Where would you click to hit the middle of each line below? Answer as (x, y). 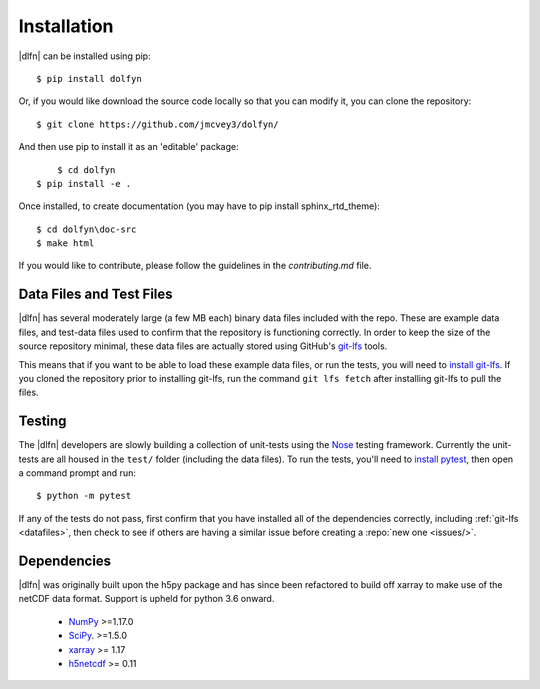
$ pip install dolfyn (89, 78)
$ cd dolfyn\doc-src (86, 229)
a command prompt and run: (77, 473)
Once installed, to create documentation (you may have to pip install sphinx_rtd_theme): (199, 206)
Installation (66, 26)
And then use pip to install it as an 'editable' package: (128, 147)
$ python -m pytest (84, 496)
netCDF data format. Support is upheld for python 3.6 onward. (146, 599)
